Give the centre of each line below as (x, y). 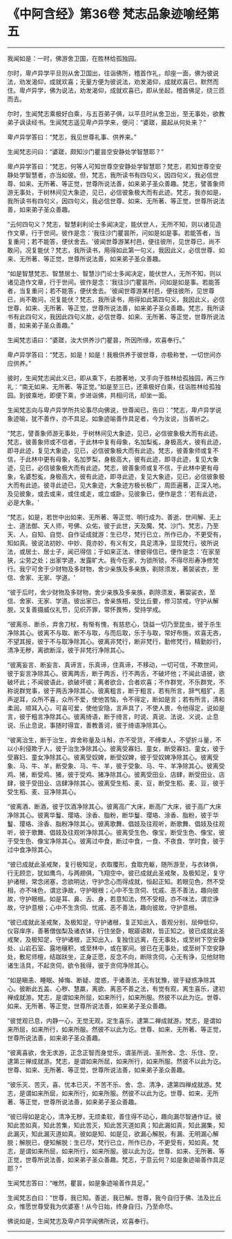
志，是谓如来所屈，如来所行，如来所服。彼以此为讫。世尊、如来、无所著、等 (116, 1151)
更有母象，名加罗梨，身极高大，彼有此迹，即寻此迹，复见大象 (131, 459)
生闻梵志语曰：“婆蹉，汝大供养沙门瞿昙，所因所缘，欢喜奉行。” (96, 340)
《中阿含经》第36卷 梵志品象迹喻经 (107, 14)
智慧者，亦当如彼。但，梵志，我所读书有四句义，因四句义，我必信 (119, 175)
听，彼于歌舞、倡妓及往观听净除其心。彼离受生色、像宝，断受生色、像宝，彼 (116, 832)
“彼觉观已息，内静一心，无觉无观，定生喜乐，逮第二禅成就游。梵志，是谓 (112, 1021)
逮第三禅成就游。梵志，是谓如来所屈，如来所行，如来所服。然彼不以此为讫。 (116, 1061)
